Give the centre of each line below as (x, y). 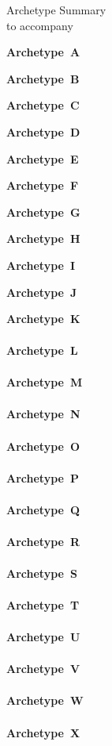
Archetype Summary (56, 10)
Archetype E (43, 158)
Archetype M (45, 382)
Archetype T (43, 605)
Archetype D (43, 131)
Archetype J (42, 292)
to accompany (40, 25)
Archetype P (43, 477)
